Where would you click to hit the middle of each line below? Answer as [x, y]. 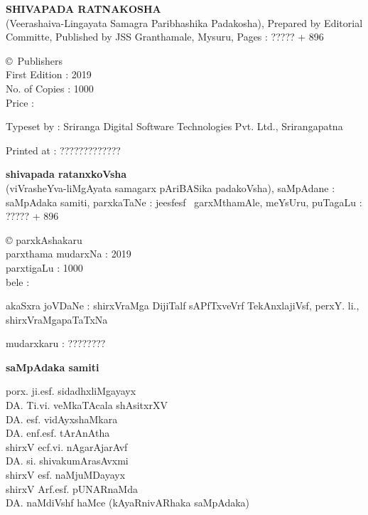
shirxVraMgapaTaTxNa [57, 319]
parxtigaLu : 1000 [44, 267]
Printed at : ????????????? [63, 150]
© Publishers [34, 60]
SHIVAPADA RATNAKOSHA [83, 9]
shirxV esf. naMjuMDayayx [66, 475]
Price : [20, 102]
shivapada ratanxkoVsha [66, 174]
